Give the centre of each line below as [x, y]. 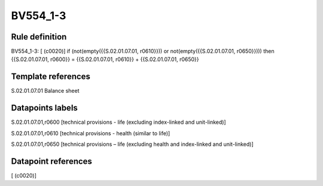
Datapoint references [52, 161]
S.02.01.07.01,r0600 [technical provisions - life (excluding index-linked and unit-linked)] [119, 122]
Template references [51, 77]
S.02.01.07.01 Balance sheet [45, 91]
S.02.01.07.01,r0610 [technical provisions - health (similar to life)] [91, 133]
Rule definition [39, 37]
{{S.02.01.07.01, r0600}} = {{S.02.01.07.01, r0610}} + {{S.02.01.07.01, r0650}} [105, 59]
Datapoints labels [44, 108]
